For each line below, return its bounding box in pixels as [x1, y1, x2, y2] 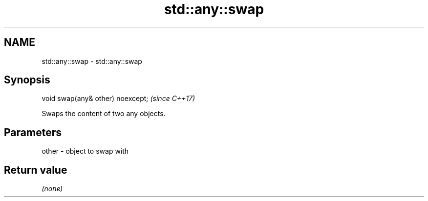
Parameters [4, 126, 62, 139]
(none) [42, 184, 63, 193]
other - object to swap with [42, 147, 129, 156]
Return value [4, 163, 67, 176]
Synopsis [4, 74, 50, 86]
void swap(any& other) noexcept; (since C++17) [42, 94, 195, 103]
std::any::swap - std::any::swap [42, 57, 142, 65]
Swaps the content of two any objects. [42, 109, 166, 118]
